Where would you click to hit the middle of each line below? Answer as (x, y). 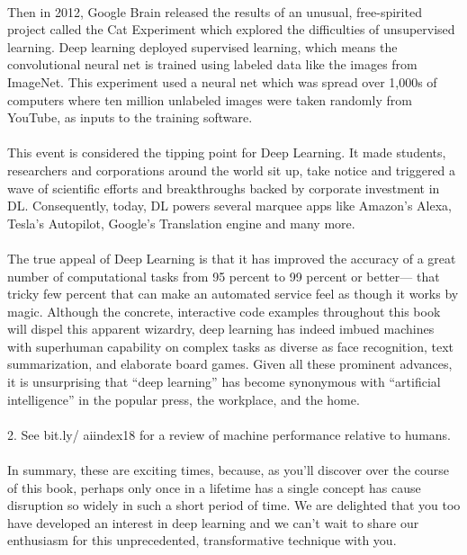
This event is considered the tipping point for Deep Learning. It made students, (227, 152)
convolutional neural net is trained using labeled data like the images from (212, 64)
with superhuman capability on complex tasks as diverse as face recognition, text (231, 346)
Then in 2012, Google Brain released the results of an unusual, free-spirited (215, 11)
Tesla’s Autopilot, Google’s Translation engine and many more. (181, 223)
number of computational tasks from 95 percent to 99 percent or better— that (224, 276)
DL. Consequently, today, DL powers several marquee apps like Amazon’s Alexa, (229, 206)
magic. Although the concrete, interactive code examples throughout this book (224, 311)
